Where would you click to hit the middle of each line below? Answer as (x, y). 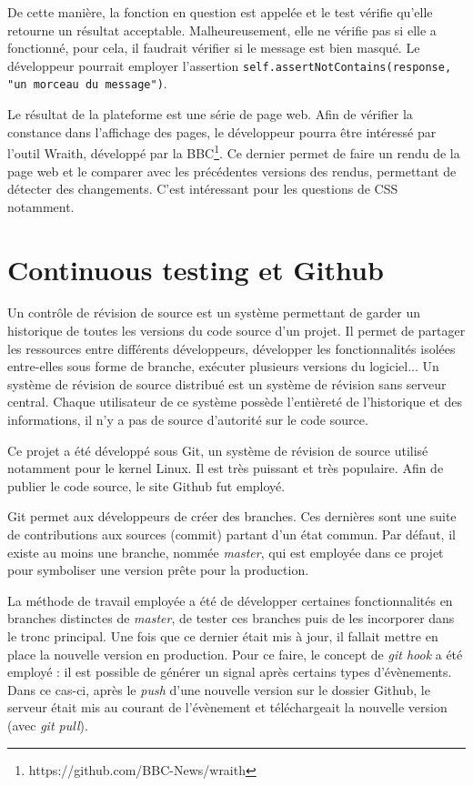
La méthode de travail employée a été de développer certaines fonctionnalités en (230, 600)
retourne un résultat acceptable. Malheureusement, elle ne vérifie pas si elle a (222, 30)
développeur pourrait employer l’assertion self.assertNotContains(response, (230, 65)
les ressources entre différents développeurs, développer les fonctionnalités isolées (231, 348)
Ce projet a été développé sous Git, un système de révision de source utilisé (218, 450)
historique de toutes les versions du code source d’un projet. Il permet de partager (236, 331)
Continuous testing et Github (196, 269)
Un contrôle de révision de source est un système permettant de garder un (214, 312)
